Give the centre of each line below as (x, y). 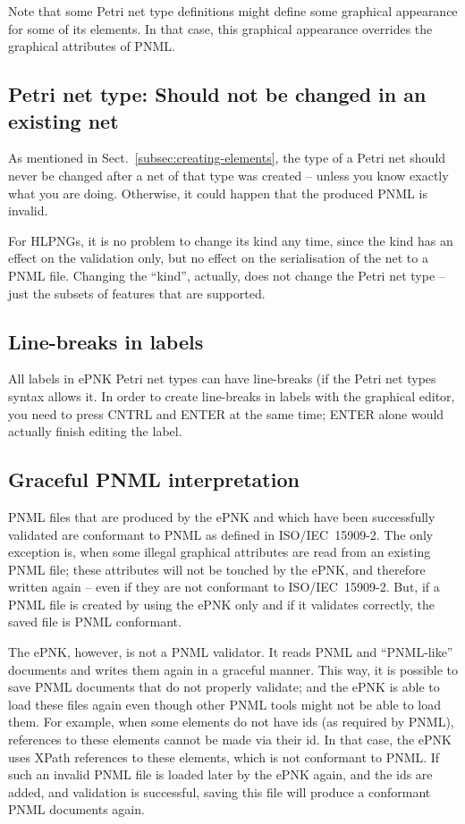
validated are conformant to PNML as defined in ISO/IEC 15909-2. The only (221, 534)
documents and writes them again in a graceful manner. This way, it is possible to (233, 669)
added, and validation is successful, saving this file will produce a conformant (220, 791)
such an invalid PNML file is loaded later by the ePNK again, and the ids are (220, 774)
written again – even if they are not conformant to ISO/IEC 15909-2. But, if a (224, 587)
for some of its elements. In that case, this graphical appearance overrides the (220, 28)
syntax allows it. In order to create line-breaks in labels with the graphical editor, (232, 395)
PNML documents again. (76, 809)
